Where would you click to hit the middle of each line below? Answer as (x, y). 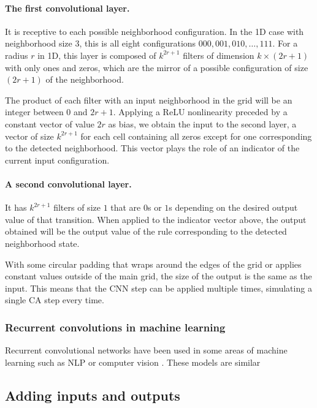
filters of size (77, 207)
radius (17, 55)
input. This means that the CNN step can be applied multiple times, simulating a (158, 288)
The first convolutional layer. (67, 8)
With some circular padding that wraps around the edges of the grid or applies (153, 264)
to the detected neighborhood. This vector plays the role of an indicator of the (152, 148)
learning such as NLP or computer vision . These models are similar (133, 362)
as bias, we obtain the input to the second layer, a (202, 123)
